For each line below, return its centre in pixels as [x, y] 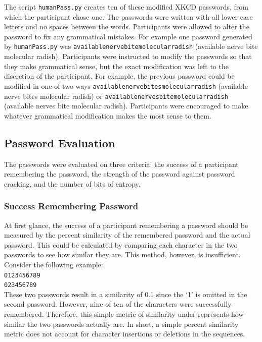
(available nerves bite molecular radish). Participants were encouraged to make [126, 106]
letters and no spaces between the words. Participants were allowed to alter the [127, 26]
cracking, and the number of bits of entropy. [72, 183]
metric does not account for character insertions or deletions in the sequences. [125, 334]
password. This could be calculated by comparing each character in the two [121, 244]
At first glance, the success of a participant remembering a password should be [126, 225]
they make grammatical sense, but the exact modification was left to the [116, 66]
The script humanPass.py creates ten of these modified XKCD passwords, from [126, 7]
